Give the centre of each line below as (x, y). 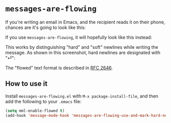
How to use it (26, 84)
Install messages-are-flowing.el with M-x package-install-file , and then (82, 96)
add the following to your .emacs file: (43, 101)
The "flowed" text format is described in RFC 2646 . (59, 68)
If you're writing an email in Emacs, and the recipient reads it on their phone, (85, 22)
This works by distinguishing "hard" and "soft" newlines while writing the (82, 47)
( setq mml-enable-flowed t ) (35, 111)
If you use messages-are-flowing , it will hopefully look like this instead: (79, 37)
